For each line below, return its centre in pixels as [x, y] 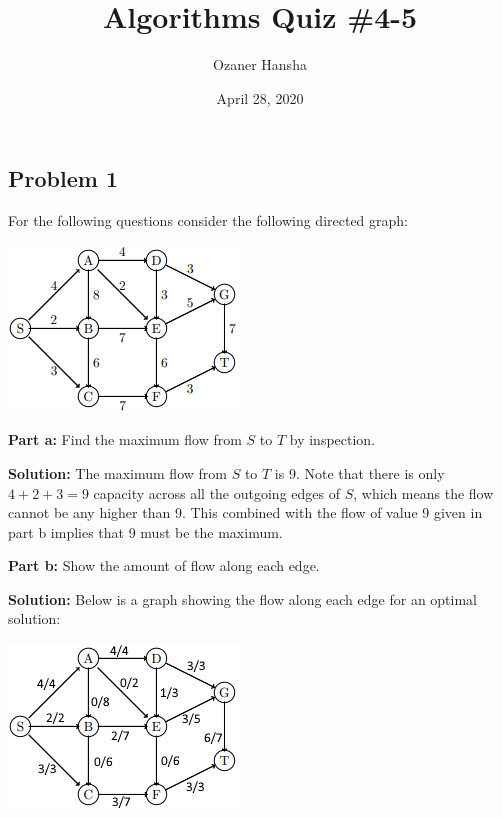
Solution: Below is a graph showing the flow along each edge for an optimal [242, 598]
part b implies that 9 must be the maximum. [145, 531]
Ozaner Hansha [260, 64]
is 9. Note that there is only [359, 472]
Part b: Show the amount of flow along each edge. [164, 565]
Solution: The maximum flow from [117, 472]
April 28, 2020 [260, 97]
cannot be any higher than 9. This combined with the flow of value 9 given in [245, 512]
